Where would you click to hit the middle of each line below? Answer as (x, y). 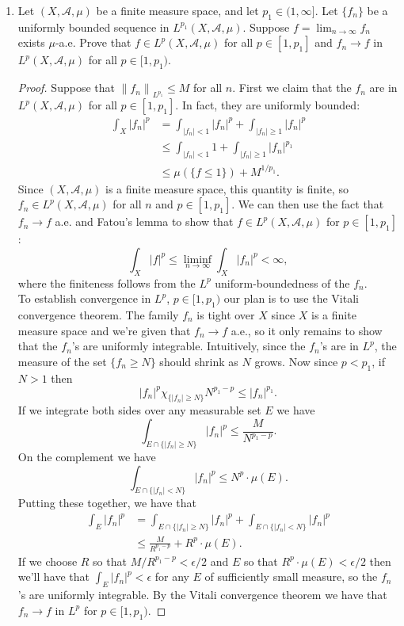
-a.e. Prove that (93, 42)
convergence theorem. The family (98, 314)
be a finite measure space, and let (177, 10)
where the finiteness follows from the (107, 282)
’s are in (339, 346)
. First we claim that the (292, 88)
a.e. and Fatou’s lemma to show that (144, 221)
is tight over (226, 314)
